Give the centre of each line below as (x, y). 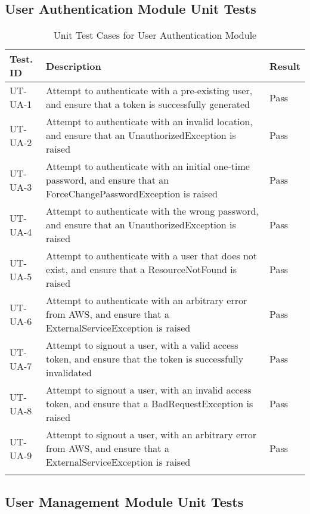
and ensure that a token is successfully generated (148, 104)
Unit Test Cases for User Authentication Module (155, 35)
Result (285, 66)
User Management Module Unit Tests (124, 501)
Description (74, 66)
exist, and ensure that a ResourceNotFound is (142, 270)
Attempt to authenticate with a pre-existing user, (149, 91)
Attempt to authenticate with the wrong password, (152, 211)
